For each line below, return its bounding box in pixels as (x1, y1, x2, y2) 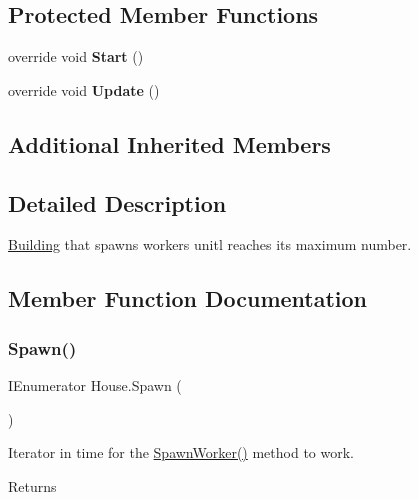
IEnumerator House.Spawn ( (8, 374, 182, 395)
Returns (8, 475, 57, 496)
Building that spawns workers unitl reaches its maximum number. (8, 234, 412, 255)
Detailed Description (8, 187, 227, 218)
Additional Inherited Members (8, 128, 331, 159)
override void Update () (8, 79, 160, 100)
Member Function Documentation (8, 283, 368, 314)
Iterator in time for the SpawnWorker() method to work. (8, 442, 355, 463)
